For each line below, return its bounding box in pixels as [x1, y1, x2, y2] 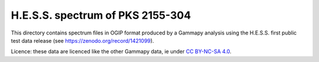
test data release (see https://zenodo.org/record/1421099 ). [11, 37, 154, 44]
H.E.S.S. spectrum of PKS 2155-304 [11, 9, 191, 22]
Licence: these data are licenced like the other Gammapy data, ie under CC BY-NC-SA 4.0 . [11, 48, 232, 55]
